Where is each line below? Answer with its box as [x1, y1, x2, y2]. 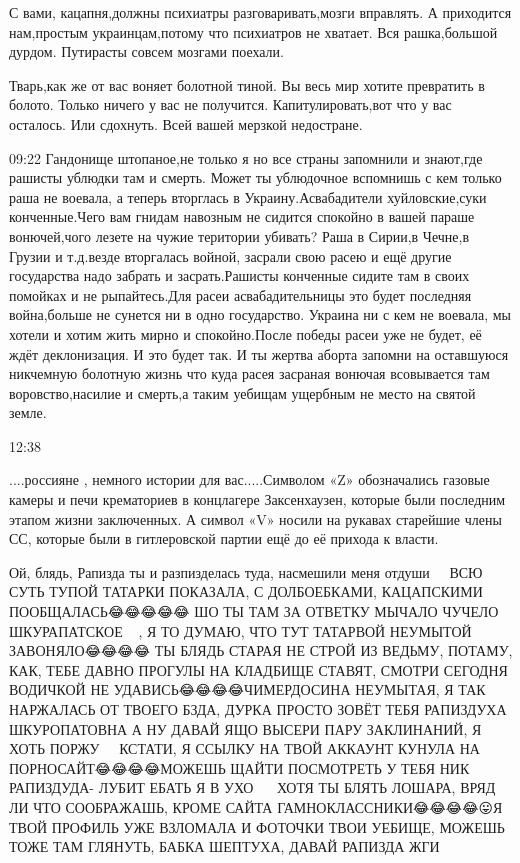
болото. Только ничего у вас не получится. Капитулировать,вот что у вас [9, 94, 452, 115]
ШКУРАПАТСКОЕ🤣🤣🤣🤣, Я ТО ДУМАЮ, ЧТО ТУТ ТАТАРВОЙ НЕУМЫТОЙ [9, 620, 472, 641]
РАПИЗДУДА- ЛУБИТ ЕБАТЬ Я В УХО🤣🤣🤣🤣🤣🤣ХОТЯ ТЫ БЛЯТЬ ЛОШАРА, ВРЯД [9, 777, 496, 798]
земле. [9, 402, 47, 423]
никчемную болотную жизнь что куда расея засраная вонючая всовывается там [9, 363, 490, 384]
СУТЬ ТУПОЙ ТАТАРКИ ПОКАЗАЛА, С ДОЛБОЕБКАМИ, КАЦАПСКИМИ [9, 581, 483, 602]
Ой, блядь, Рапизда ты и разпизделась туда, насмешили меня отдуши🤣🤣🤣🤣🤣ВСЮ [9, 561, 483, 582]
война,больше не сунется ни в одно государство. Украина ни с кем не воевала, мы [9, 304, 512, 325]
